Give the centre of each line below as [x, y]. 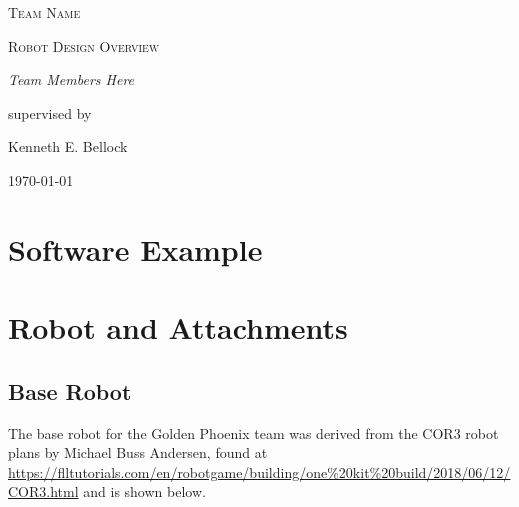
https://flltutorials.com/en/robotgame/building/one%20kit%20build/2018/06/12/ [259, 471]
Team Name [44, 12]
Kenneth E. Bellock [68, 146]
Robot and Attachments [178, 327]
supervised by [50, 112]
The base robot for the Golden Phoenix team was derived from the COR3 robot [253, 432]
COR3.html [43, 491]
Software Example [135, 248]
